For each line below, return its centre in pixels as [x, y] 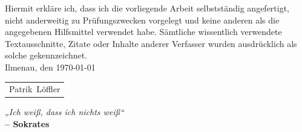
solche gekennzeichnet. [46, 55]
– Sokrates [27, 124]
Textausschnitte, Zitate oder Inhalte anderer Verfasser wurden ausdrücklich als [151, 43]
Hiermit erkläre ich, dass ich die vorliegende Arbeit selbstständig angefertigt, [147, 8]
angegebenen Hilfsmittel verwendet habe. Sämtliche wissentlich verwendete [143, 32]
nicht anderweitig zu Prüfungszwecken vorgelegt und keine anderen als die [142, 20]
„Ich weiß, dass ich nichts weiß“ [64, 112]
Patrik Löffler [35, 89]
